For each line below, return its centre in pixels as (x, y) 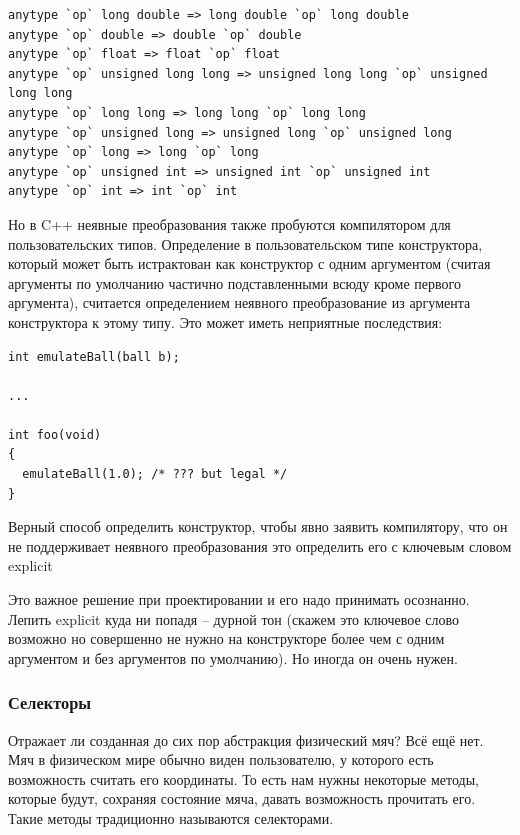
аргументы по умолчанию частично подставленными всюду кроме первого (234, 282)
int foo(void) (55, 434)
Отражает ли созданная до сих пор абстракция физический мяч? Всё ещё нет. (246, 739)
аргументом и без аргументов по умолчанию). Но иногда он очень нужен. (233, 657)
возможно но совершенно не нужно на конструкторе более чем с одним (226, 638)
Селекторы (50, 702)
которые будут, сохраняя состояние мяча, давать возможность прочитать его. (242, 798)
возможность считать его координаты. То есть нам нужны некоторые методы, (243, 778)
